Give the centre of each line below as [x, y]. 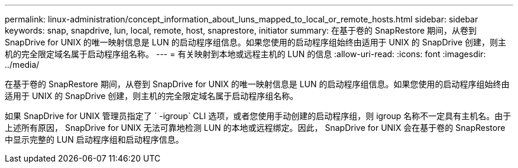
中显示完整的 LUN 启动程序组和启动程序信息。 [94, 139]
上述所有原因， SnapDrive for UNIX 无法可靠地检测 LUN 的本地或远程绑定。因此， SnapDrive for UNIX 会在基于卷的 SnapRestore [255, 128]
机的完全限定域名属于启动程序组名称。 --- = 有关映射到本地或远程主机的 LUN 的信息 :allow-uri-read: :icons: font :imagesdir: [245, 54]
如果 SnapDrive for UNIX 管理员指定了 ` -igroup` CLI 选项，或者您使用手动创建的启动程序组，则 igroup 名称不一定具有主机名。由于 [258, 116]
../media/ [22, 65]
